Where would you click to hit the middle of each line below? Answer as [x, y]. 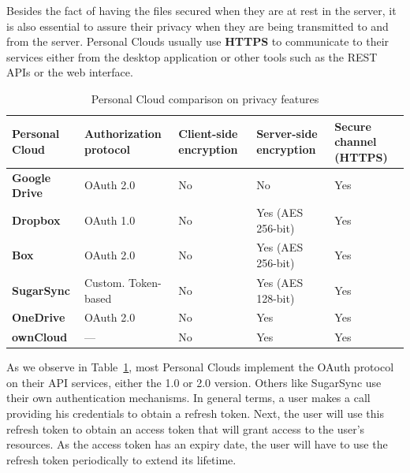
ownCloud [40, 337]
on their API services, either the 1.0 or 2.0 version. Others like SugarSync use [194, 382]
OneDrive [39, 317]
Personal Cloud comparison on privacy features [205, 98]
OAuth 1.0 [110, 220]
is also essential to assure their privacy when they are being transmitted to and [198, 26]
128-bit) [276, 298]
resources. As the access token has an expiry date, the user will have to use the [197, 444]
